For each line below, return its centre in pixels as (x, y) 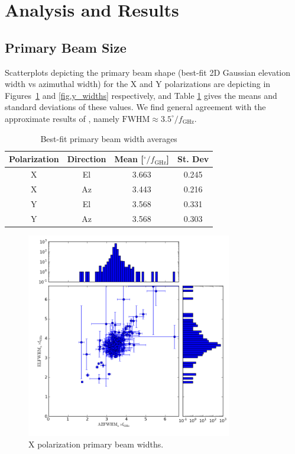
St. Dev (193, 159)
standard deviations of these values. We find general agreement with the (135, 107)
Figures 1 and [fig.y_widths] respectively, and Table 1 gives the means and (141, 95)
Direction (87, 159)
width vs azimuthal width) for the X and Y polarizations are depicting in (138, 84)
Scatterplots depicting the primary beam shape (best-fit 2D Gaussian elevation (148, 72)
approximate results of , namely (62, 118)
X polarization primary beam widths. (96, 444)
